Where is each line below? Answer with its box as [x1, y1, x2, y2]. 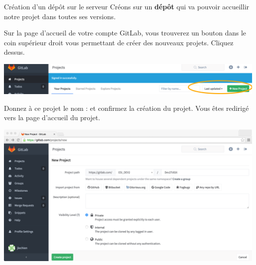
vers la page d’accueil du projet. [4, 112, 100, 123]
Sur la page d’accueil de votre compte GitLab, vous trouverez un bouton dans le [4, 28, 246, 38]
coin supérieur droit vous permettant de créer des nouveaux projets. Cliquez [4, 37, 234, 47]
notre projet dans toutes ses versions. [4, 11, 116, 21]
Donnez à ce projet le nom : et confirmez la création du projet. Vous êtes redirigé [4, 102, 249, 113]
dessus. [4, 47, 25, 57]
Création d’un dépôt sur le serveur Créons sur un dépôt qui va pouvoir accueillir [4, 1, 250, 11]
